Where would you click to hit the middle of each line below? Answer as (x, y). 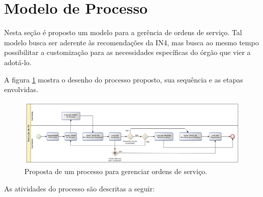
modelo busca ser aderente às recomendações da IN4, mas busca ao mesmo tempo (131, 42)
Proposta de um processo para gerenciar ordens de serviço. (116, 171)
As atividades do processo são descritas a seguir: (79, 188)
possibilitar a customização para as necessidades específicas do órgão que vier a (127, 52)
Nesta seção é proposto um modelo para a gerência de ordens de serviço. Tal (123, 32)
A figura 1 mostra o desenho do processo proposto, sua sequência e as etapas (124, 79)
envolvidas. (21, 89)
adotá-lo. (18, 62)
